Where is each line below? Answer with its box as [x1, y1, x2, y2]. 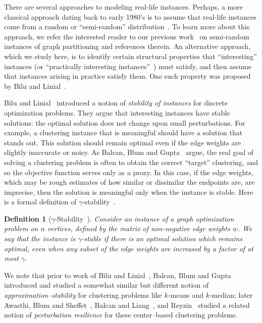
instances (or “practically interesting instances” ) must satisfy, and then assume [4, 61, 252, 71]
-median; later [209, 290, 253, 300]
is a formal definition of [4, 196, 77, 207]
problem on [4, 223, 38, 234]
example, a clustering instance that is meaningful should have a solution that [4, 127, 243, 138]
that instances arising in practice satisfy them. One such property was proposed [4, 71, 251, 81]
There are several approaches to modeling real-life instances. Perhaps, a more [4, 2, 243, 12]
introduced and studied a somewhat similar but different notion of [4, 280, 209, 290]
